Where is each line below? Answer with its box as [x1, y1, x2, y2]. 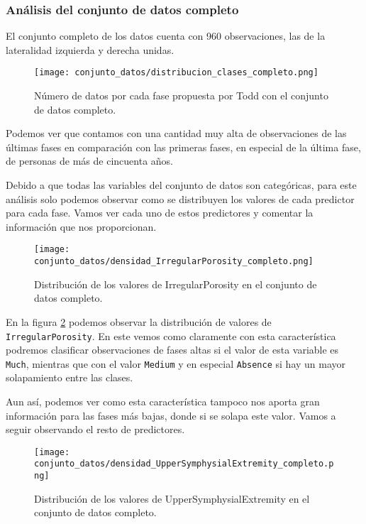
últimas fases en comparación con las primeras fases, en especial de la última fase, [6, 139, 361, 154]
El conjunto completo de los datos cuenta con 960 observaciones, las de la [6, 28, 326, 43]
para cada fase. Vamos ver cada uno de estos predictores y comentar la [6, 205, 314, 220]
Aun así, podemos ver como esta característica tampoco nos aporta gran [6, 394, 320, 408]
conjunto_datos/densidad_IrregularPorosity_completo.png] [34, 256, 314, 267]
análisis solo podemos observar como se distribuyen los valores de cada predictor [6, 191, 355, 206]
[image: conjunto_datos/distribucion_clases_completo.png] [34, 67, 318, 78]
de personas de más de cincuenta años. [6, 153, 173, 168]
